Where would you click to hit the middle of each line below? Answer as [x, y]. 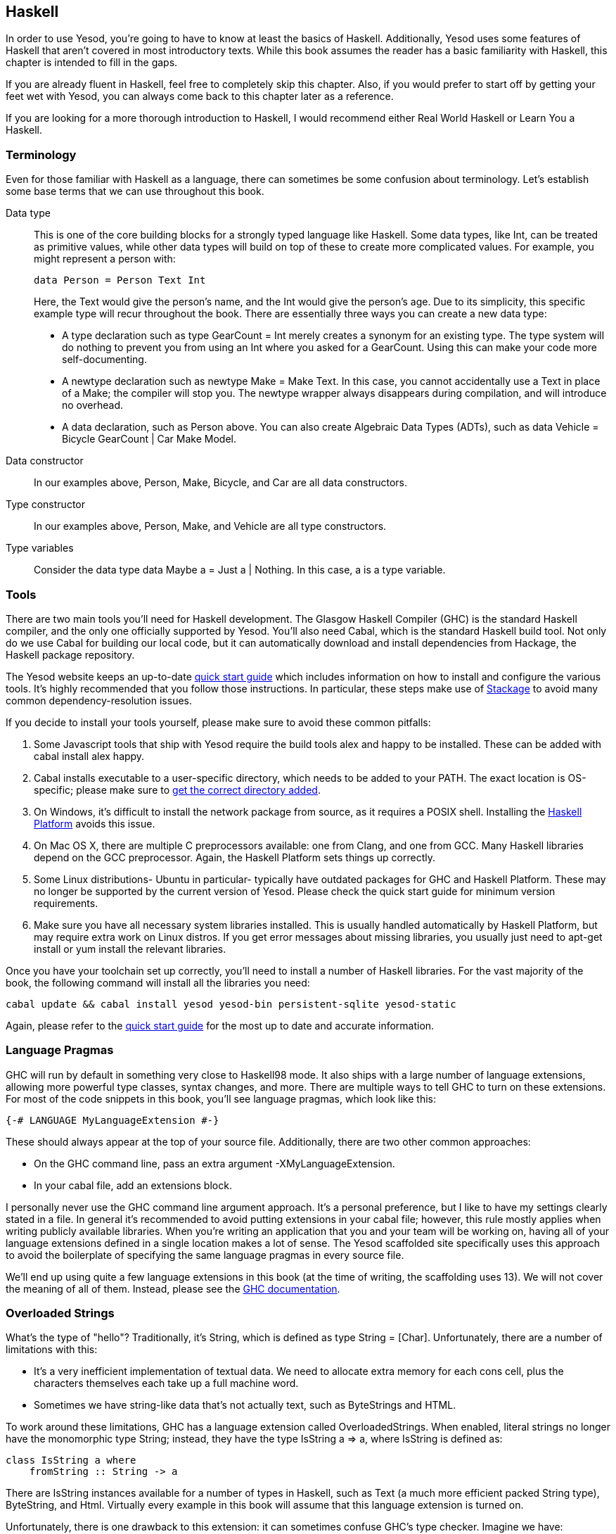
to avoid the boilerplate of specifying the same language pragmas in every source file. [205, 1255]
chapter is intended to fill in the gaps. [92, 63]
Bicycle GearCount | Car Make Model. [149, 439]
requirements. [66, 903]
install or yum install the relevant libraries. [130, 949]
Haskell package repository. [70, 654]
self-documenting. [104, 360]
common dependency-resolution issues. [99, 700]
